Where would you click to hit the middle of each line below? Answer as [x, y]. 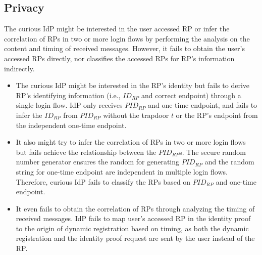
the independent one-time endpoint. [71, 125]
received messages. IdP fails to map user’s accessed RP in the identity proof [133, 218]
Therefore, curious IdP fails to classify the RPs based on [103, 181]
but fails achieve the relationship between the [86, 152]
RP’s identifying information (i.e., [68, 95]
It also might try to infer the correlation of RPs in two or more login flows [131, 142]
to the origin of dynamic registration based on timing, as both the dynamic [132, 228]
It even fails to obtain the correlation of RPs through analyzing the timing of [135, 208]
